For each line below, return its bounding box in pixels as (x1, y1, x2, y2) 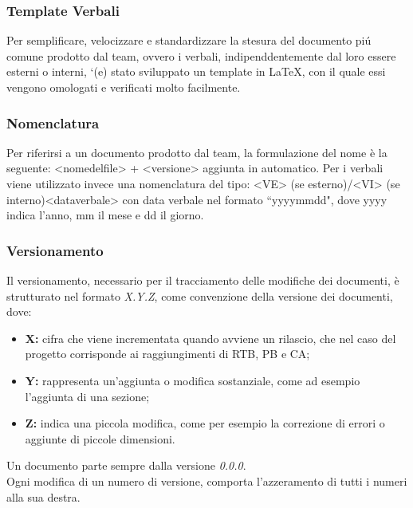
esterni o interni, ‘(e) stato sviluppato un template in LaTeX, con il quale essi (6, 63, 386, 80)
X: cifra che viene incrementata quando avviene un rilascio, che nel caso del (25, 329, 396, 346)
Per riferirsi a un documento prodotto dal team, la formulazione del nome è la (6, 144, 387, 160)
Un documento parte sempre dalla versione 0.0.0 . (6, 457, 246, 474)
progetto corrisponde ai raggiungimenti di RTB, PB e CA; (25, 345, 310, 362)
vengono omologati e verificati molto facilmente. (6, 79, 241, 95)
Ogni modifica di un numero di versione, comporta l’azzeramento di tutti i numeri (6, 472, 407, 489)
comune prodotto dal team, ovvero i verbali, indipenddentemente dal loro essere (6, 47, 396, 64)
